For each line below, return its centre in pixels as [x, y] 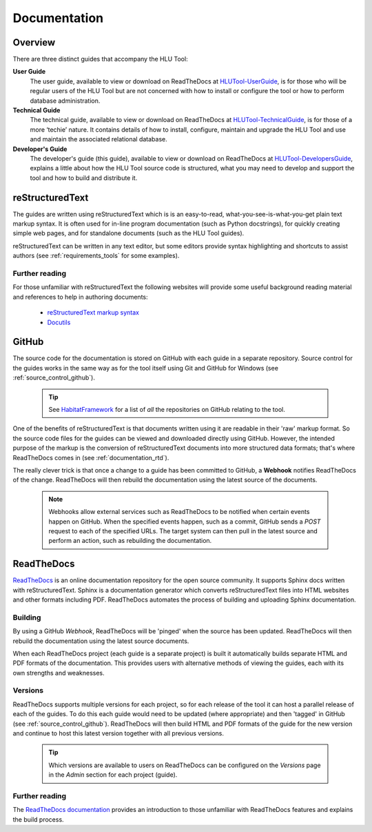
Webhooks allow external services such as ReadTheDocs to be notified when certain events [179, 512]
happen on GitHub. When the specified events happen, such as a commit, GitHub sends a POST [185, 522]
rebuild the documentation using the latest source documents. [101, 641]
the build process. [39, 819]
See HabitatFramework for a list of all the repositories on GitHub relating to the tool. [167, 409]
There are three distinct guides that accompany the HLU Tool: [101, 59]
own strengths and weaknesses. [59, 673]
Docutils [59, 322]
